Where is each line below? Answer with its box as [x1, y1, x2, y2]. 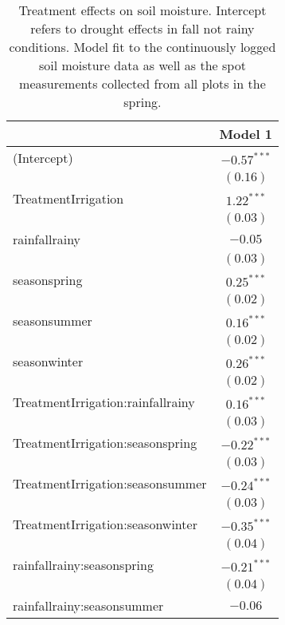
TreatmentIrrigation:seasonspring [13, 433, 197, 452]
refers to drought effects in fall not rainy [30, 19, 255, 38]
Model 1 [219, 125, 272, 143]
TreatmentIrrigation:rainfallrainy [13, 393, 195, 411]
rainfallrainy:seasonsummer [13, 596, 164, 615]
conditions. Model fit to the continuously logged [9, 38, 276, 56]
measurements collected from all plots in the [19, 74, 266, 93]
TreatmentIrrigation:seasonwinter [13, 515, 197, 533]
